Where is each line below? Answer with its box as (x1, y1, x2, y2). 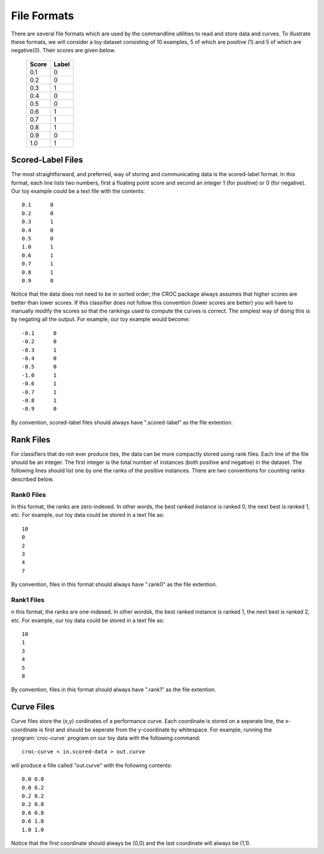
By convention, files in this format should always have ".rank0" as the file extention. (11, 581, 217, 588)
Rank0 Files (11, 490, 46, 499)
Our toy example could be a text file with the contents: (11, 188, 145, 195)
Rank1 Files (11, 596, 45, 604)
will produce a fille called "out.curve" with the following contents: (11, 761, 172, 769)
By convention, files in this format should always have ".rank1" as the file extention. (11, 686, 216, 694)
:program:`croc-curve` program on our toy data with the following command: (11, 734, 201, 742)
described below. (11, 475, 54, 483)
